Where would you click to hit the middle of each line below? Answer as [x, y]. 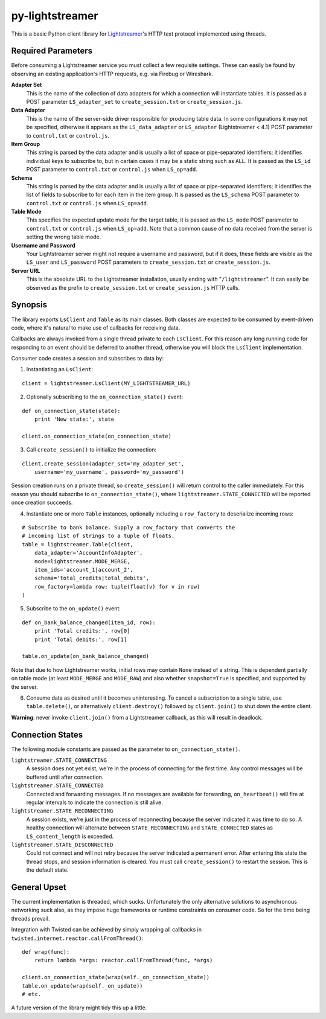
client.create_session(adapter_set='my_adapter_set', [103, 464]
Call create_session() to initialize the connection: [91, 450]
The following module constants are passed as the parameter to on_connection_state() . [126, 749]
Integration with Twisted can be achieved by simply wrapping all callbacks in [107, 930]
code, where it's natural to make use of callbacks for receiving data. [96, 327]
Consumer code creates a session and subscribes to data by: [88, 359]
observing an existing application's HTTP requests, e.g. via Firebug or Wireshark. [112, 74]
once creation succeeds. [42, 503]
